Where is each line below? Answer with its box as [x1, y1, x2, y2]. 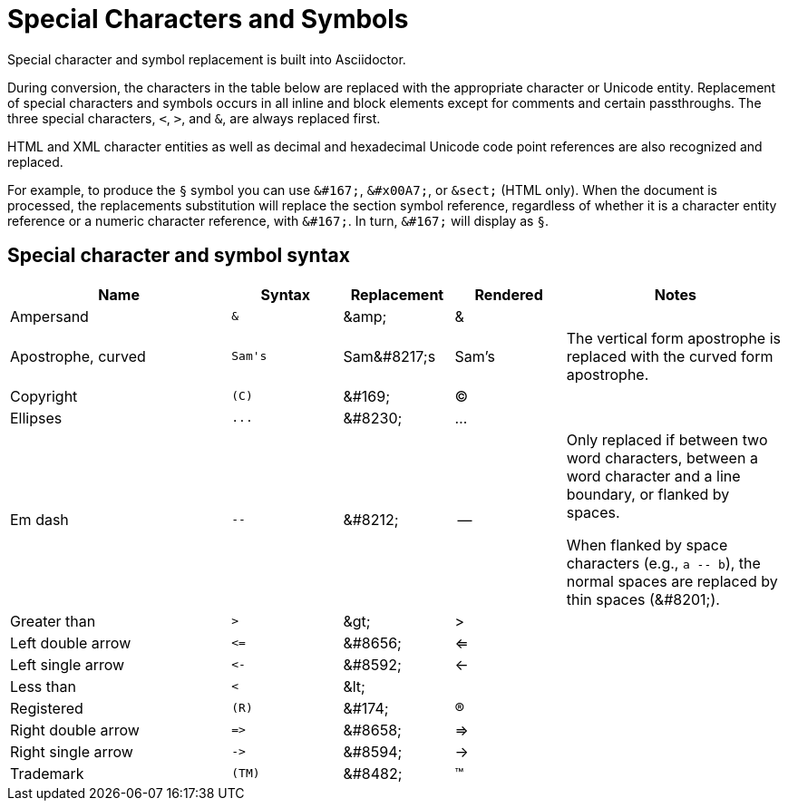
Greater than [10, 611, 96, 630]
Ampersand [10, 307, 89, 326]
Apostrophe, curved [10, 346, 146, 365]
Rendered [474, 285, 543, 304]
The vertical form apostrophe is [566, 328, 782, 347]
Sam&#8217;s [343, 346, 436, 365]
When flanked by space [566, 535, 728, 554]
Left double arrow [10, 633, 131, 652]
